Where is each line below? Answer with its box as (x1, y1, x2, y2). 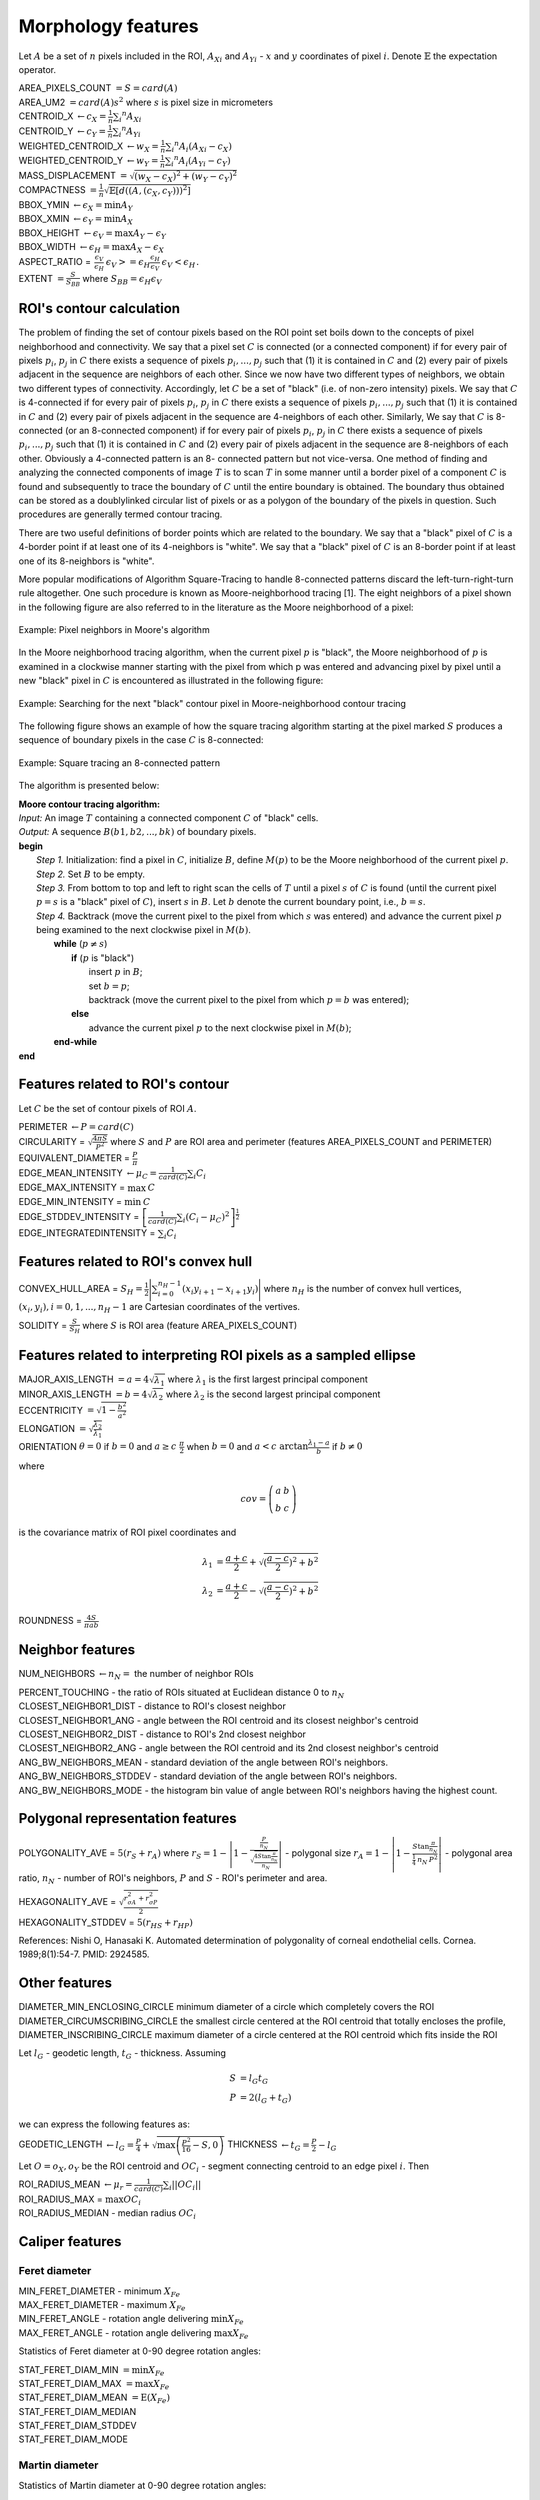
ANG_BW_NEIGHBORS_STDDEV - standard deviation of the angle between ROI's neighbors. (18, 1770, 398, 1782)
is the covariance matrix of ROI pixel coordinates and (18, 1526, 237, 1539)
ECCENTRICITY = (18, 1404, 95, 1416)
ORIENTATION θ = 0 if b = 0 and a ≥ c (18, 1440, 177, 1452)
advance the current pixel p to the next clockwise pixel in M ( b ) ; (88, 1021, 352, 1034)
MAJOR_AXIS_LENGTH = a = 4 (18, 1373, 150, 1385)
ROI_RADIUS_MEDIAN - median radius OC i (18, 2207, 197, 2222)
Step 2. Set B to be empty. (36, 868, 145, 880)
